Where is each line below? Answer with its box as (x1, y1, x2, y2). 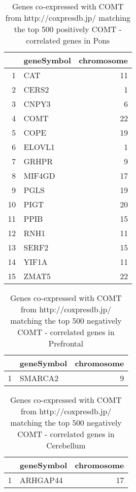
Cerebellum (46, 440, 86, 451)
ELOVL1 (24, 141, 55, 152)
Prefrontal (48, 338, 84, 349)
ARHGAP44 (20, 474, 63, 486)
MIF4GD (24, 170, 55, 181)
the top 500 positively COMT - (14, 23, 122, 35)
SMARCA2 (20, 372, 59, 384)
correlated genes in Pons (26, 35, 110, 46)
